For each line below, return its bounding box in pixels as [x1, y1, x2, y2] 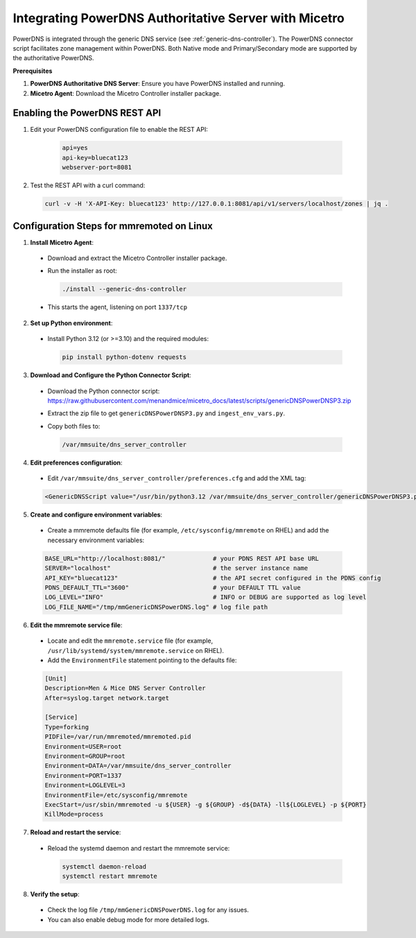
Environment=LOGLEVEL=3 [44, 781, 126, 790]
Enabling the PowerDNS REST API [12, 107, 162, 119]
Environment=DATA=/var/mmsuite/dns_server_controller [44, 762, 232, 770]
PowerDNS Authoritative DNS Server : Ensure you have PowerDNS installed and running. [30, 80, 286, 88]
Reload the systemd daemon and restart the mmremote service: [47, 844, 230, 852]
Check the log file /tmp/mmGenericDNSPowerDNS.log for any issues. [47, 905, 250, 914]
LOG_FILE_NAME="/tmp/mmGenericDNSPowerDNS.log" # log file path [44, 603, 268, 611]
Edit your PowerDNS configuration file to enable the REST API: [30, 125, 208, 134]
